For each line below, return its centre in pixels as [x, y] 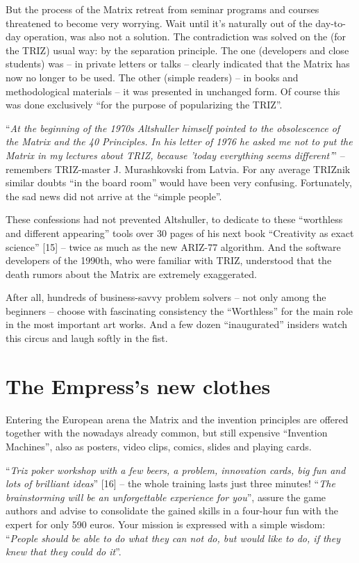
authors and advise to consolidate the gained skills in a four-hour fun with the [172, 511]
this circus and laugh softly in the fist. [87, 338]
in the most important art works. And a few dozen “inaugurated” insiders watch [177, 324]
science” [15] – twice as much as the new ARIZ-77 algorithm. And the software [173, 246]
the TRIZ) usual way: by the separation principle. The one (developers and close [177, 50]
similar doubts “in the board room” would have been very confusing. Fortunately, [179, 182]
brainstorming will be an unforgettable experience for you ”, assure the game [166, 497]
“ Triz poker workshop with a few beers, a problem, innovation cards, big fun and [176, 470]
